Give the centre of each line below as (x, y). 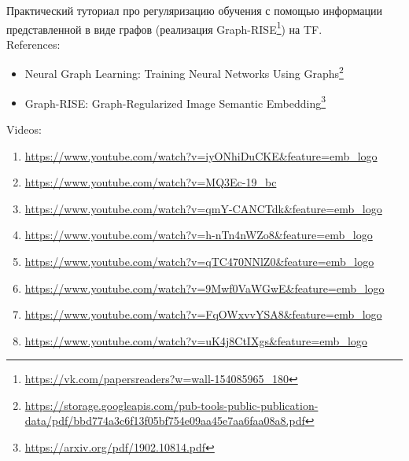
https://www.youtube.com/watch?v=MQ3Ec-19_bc (151, 182)
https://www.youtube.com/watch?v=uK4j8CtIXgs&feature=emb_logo (196, 340)
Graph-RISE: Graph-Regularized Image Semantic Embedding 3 (175, 101)
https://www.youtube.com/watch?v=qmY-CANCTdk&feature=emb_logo (203, 208)
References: (33, 44)
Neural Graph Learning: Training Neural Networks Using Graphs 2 (184, 72)
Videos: (24, 129)
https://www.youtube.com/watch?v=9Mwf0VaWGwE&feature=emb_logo (204, 288)
